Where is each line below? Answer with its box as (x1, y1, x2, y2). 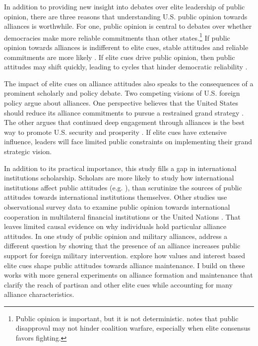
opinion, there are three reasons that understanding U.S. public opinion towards (4, 11, 248, 21)
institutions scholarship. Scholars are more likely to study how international (4, 173, 234, 183)
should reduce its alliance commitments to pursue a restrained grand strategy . (4, 107, 244, 117)
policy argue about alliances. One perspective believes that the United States (4, 98, 239, 108)
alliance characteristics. (4, 289, 74, 299)
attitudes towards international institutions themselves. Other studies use (4, 192, 227, 202)
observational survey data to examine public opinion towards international (4, 201, 230, 212)
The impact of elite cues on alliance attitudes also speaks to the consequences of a (4, 78, 254, 88)
